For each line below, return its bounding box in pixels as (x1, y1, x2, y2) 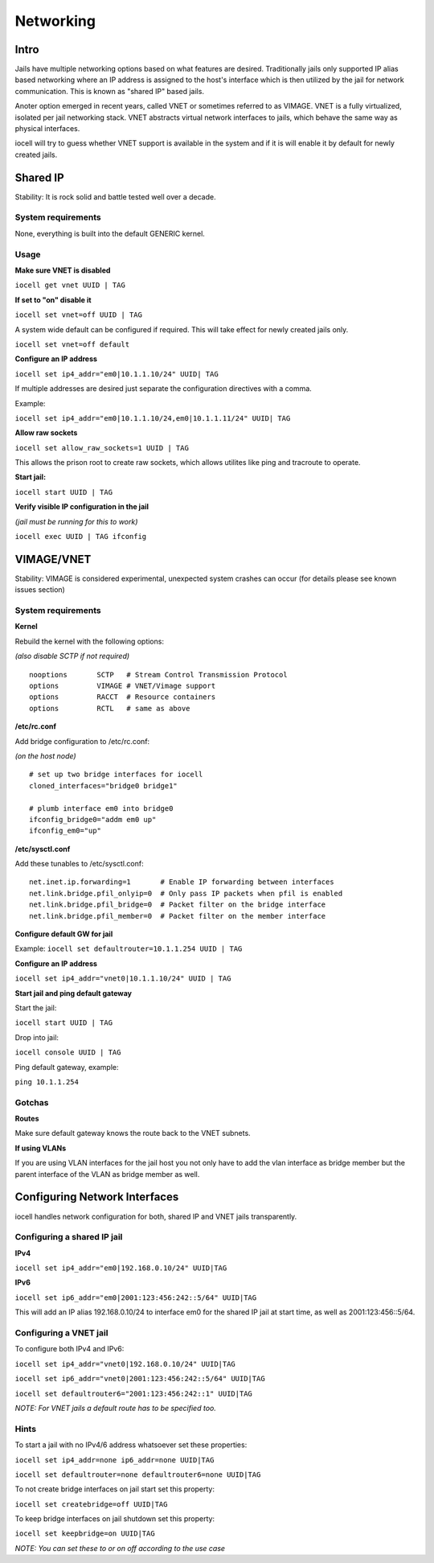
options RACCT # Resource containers (29, 693, 216, 701)
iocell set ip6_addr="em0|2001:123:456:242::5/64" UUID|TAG (14, 1293, 257, 1302)
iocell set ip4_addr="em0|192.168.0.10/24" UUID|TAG (14, 1264, 227, 1273)
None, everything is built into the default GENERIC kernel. (14, 228, 205, 238)
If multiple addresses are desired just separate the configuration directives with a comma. (14, 384, 313, 393)
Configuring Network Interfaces (14, 1191, 179, 1204)
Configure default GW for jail (14, 929, 113, 939)
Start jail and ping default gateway (14, 988, 133, 997)
